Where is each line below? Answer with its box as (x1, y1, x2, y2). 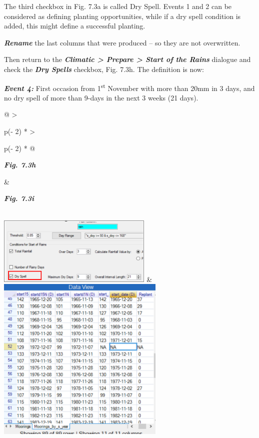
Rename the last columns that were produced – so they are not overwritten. (4, 37, 240, 47)
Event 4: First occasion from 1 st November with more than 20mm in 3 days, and (4, 81, 255, 93)
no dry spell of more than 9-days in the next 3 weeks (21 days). (4, 92, 198, 102)
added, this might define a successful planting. (4, 20, 145, 31)
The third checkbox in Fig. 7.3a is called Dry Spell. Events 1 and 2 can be (4, 1, 232, 11)
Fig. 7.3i (4, 193, 34, 203)
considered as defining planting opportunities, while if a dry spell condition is (4, 10, 241, 21)
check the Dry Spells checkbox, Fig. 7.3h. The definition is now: (4, 63, 204, 74)
